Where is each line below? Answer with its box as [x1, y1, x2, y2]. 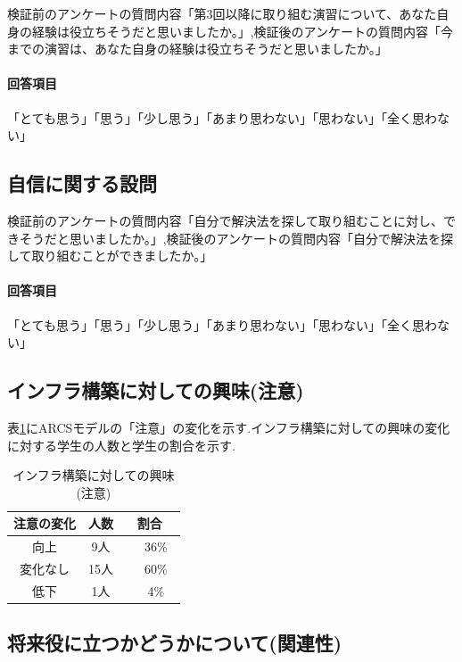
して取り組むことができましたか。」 [7, 246, 213, 265]
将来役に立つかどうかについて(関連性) [7, 629, 342, 657]
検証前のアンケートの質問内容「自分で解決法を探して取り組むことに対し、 [7, 211, 444, 229]
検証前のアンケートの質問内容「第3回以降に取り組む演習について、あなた [7, 4, 437, 22]
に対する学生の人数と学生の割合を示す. [7, 435, 235, 454]
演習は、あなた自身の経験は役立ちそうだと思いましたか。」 [44, 39, 388, 58]
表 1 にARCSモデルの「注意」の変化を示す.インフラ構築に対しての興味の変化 [7, 418, 450, 436]
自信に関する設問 [7, 170, 157, 197]
